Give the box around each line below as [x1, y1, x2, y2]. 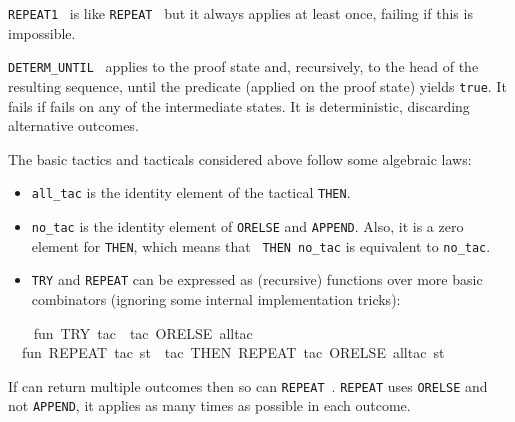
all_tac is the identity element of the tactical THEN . [31, 182, 351, 203]
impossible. [8, 22, 76, 43]
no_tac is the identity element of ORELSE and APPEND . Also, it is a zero [31, 216, 464, 236]
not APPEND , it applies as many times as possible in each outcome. [8, 395, 411, 416]
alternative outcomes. [8, 115, 139, 136]
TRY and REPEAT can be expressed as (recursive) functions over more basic [31, 269, 483, 290]
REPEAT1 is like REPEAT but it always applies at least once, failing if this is [8, 3, 473, 23]
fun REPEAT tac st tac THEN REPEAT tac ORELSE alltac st [21, 342, 445, 363]
